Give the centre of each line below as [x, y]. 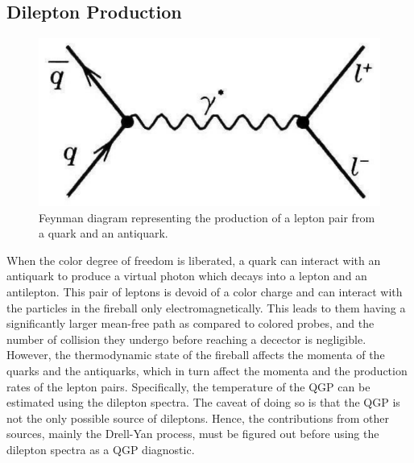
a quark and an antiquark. [103, 233]
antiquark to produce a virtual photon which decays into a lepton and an [187, 276]
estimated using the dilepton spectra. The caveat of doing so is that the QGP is [203, 402]
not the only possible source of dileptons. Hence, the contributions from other [198, 418]
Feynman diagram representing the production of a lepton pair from [207, 217]
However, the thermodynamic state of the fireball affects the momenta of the [196, 355]
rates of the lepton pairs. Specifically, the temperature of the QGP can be [188, 386]
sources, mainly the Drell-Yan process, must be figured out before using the [193, 434]
